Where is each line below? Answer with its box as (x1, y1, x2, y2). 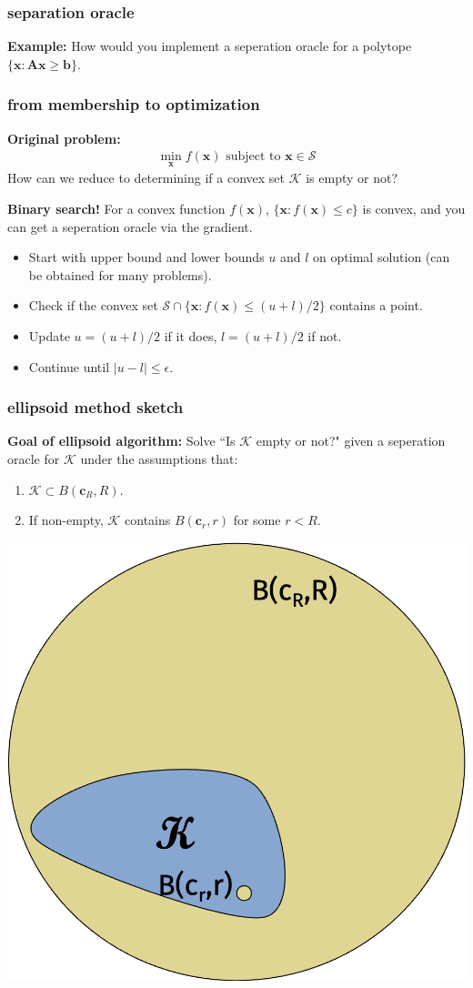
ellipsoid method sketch (7, 396, 184, 418)
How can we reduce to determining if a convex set (7, 168, 285, 187)
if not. (307, 327, 342, 346)
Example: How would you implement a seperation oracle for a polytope (7, 36, 412, 55)
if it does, (164, 327, 217, 346)
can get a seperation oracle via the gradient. (7, 217, 253, 236)
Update (28, 327, 70, 346)
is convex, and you (362, 199, 466, 218)
